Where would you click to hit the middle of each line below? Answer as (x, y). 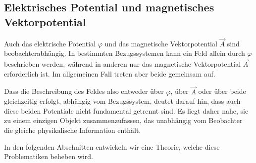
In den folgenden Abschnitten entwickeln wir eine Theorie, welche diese (112, 146)
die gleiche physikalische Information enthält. (73, 130)
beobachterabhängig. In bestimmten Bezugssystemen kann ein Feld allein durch (125, 53)
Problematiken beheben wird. (49, 156)
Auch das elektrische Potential (50, 43)
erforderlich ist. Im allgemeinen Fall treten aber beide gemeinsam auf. (110, 73)
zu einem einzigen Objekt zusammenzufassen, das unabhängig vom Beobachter (123, 120)
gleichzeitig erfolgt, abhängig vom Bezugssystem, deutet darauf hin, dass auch (122, 101)
